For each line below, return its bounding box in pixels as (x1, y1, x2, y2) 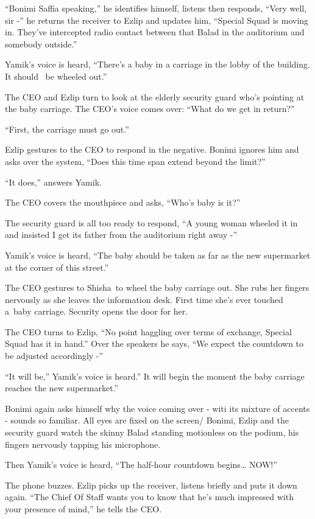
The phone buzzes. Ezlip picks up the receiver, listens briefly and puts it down (5, 478, 297, 491)
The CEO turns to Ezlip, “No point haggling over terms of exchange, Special (5, 325, 292, 338)
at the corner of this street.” (5, 260, 109, 273)
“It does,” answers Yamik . (5, 175, 102, 188)
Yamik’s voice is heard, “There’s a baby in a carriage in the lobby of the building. (5, 58, 310, 71)
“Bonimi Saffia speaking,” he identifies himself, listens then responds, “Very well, (5, 2, 307, 14)
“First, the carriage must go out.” (5, 122, 129, 135)
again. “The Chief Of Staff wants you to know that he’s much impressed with (5, 490, 294, 503)
